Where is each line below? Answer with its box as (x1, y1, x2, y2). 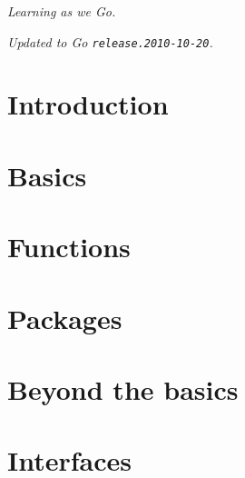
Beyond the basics (7, 370, 239, 407)
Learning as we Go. (7, 2, 116, 20)
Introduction (7, 85, 169, 123)
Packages (7, 299, 122, 336)
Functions (7, 228, 131, 265)
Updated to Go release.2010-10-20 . (7, 32, 213, 51)
